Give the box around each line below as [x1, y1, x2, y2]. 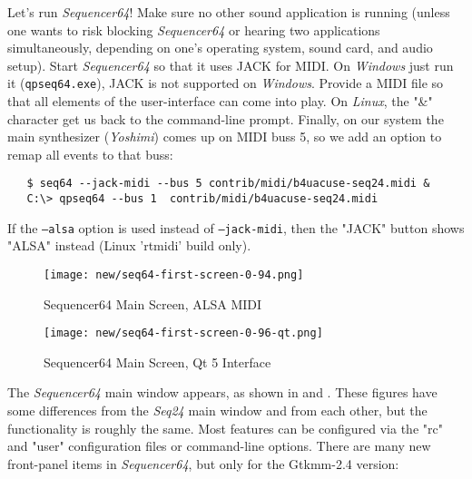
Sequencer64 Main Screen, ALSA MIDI [44, 294, 262, 313]
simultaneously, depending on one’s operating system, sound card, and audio [7, 38, 433, 57]
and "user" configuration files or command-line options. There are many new [7, 436, 431, 455]
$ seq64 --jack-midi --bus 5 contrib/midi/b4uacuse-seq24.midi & [26, 177, 430, 191]
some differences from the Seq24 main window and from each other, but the [7, 401, 428, 420]
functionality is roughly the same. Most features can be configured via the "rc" [7, 418, 443, 437]
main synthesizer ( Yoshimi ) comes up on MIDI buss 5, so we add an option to [7, 127, 442, 146]
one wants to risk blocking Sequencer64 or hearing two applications [7, 20, 380, 39]
